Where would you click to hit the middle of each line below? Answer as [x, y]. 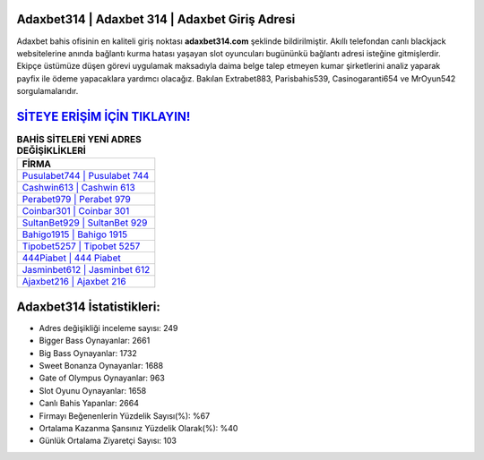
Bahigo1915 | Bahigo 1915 [75, 234]
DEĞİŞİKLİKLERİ [52, 150]
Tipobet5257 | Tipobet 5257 [81, 246]
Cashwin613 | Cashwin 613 [79, 188]
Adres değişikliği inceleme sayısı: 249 [108, 328]
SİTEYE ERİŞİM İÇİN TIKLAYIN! [104, 116]
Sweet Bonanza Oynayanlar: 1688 [101, 366]
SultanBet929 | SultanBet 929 [85, 223]
